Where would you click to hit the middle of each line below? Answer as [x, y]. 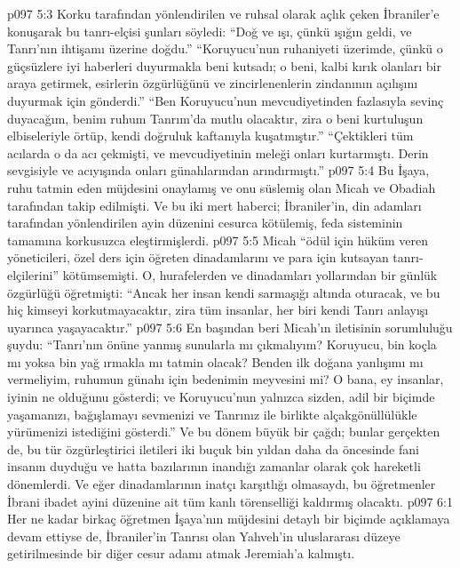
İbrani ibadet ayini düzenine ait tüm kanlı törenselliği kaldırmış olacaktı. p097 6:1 [230, 501]
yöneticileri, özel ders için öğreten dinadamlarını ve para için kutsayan [198, 257]
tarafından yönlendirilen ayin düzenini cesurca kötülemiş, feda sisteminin [205, 223]
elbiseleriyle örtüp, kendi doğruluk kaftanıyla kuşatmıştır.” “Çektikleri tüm [210, 136]
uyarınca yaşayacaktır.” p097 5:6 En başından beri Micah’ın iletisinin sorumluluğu [230, 327]
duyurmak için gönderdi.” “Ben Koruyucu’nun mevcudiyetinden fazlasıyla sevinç [226, 100]
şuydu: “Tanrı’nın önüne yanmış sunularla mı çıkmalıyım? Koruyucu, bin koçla [222, 344]
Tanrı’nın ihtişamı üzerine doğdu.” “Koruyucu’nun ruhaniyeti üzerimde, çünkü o [225, 48]
